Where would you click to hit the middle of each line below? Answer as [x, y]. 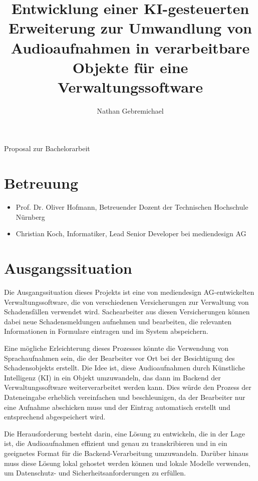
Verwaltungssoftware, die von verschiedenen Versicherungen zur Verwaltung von [126, 302]
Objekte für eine [130, 67]
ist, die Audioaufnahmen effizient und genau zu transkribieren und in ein [116, 443]
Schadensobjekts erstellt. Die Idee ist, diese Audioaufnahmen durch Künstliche [125, 368]
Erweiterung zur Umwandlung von [130, 28]
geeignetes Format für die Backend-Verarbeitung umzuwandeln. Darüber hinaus [126, 453]
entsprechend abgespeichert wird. [55, 417]
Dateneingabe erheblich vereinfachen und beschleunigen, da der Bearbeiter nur [125, 397]
